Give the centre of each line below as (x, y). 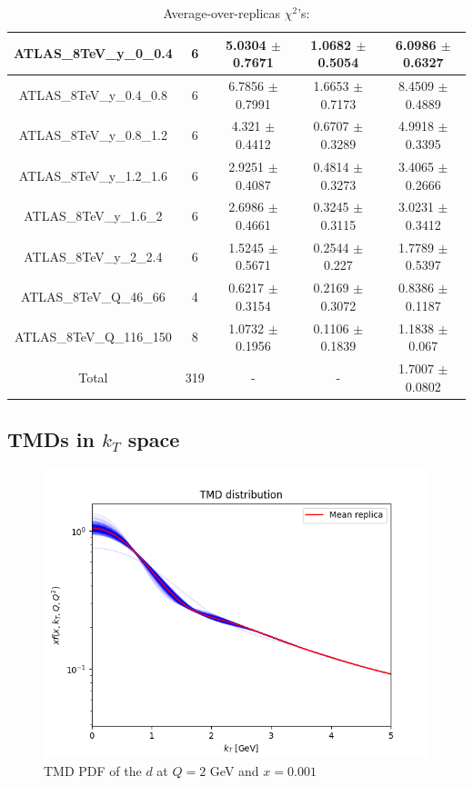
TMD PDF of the (93, 770)
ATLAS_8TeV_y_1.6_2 (93, 216)
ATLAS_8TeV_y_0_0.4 (93, 53)
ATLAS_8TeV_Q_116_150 (93, 337)
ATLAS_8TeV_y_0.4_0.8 (93, 94)
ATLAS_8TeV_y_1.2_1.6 (93, 175)
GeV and (234, 770)
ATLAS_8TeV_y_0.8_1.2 (93, 135)
